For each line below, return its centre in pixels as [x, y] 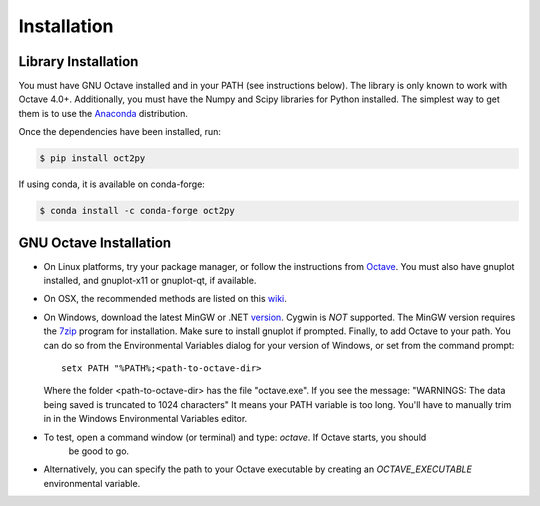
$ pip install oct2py [92, 158]
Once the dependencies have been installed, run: [120, 132]
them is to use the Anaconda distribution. [103, 113]
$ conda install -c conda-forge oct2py [137, 211]
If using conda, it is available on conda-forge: [111, 184]
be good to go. [99, 451]
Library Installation [78, 61]
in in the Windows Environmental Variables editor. [145, 419]
